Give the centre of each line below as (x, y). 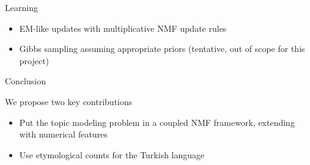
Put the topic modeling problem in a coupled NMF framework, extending (157, 122)
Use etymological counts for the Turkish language (112, 154)
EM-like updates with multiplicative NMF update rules (123, 28)
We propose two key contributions (69, 101)
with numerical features (63, 134)
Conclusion (25, 81)
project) (34, 60)
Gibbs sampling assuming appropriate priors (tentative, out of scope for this (162, 49)
